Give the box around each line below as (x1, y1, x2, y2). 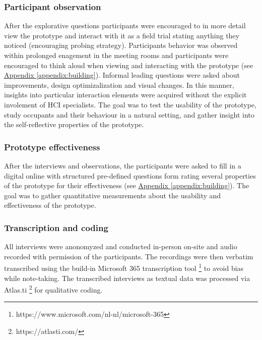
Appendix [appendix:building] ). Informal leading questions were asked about (4, 70, 240, 80)
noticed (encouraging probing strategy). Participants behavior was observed (4, 40, 238, 50)
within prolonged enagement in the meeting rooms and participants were (4, 50, 229, 60)
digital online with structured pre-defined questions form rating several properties (4, 170, 256, 181)
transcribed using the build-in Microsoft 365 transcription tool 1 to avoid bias (4, 261, 244, 273)
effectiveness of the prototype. (4, 200, 96, 210)
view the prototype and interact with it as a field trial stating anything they (4, 30, 239, 40)
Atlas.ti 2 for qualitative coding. (4, 283, 103, 295)
